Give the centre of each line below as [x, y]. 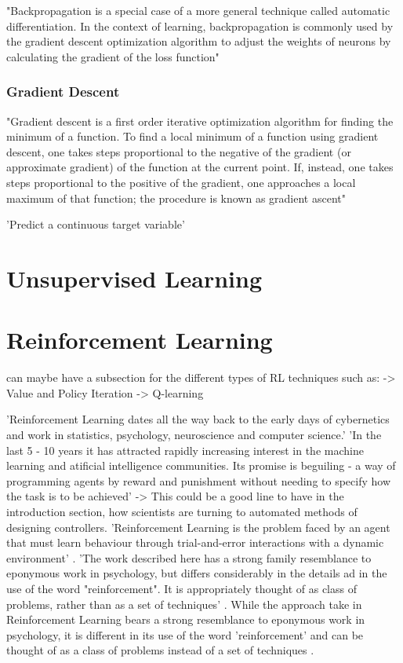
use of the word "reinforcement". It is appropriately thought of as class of [182, 588]
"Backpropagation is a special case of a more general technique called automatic [198, 10]
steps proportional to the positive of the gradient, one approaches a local [181, 182]
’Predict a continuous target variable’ [96, 224]
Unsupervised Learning [134, 278]
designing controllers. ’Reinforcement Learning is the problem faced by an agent [198, 527]
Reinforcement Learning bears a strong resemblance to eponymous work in [186, 619]
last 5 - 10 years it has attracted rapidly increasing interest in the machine [185, 450]
